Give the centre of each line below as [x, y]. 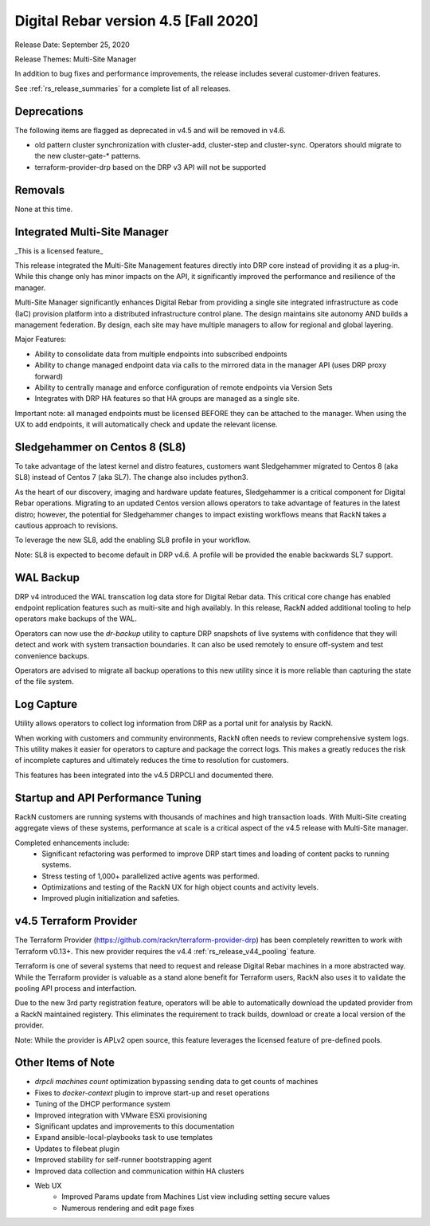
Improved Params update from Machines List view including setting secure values [196, 1197]
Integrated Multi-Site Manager [92, 232]
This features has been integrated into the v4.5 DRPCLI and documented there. [144, 775]
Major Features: [41, 340]
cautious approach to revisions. [66, 525]
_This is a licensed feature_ [59, 250]
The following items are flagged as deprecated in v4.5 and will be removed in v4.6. [150, 130]
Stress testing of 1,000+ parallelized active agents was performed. [151, 876]
